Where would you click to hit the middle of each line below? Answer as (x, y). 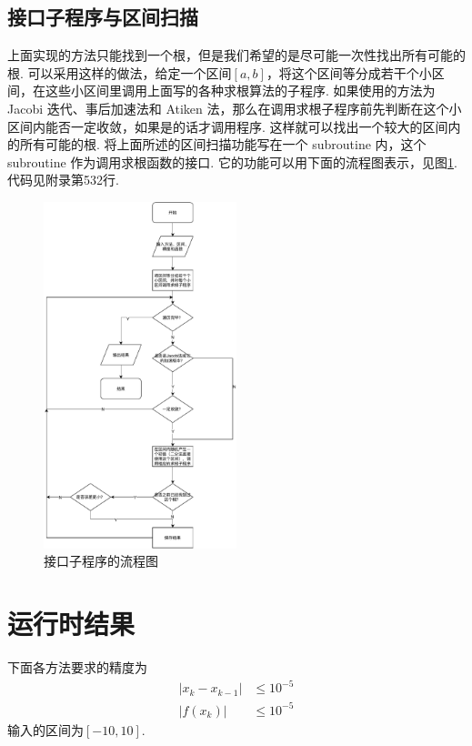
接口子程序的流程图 (101, 561)
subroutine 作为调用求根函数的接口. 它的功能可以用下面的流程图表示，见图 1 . (232, 161)
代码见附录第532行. (63, 180)
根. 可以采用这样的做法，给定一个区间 (120, 72)
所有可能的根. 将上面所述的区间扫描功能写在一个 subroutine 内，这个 (223, 144)
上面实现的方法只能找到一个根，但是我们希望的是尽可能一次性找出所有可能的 (236, 55)
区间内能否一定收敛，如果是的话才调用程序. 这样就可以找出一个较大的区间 (228, 126)
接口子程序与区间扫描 (103, 17)
